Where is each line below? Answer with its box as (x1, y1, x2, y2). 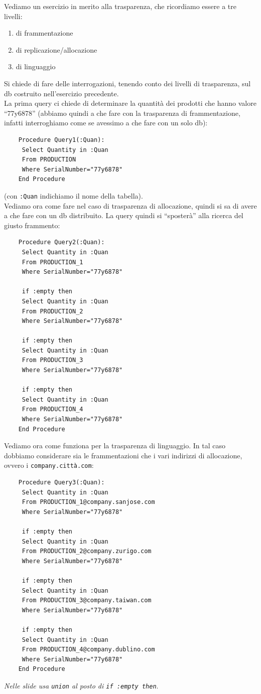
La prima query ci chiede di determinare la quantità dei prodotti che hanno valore (4, 98, 256, 108)
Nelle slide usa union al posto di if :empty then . (4, 680, 159, 690)
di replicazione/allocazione (16, 44, 97, 55)
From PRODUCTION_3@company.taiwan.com (22, 597, 152, 604)
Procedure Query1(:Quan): (18, 136, 105, 143)
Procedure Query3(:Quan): (18, 479, 105, 486)
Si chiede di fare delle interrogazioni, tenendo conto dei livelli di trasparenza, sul (4, 78, 251, 88)
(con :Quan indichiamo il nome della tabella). (4, 190, 143, 201)
